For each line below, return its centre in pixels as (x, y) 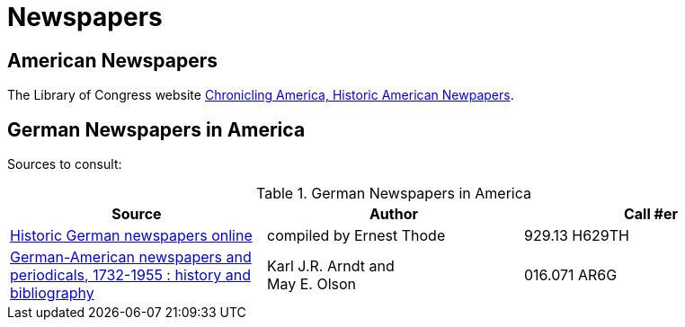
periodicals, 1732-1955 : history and (130, 275)
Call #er (650, 214)
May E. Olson (311, 284)
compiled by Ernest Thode (356, 236)
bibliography (52, 293)
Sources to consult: (65, 164)
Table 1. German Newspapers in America (394, 194)
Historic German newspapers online (131, 236)
